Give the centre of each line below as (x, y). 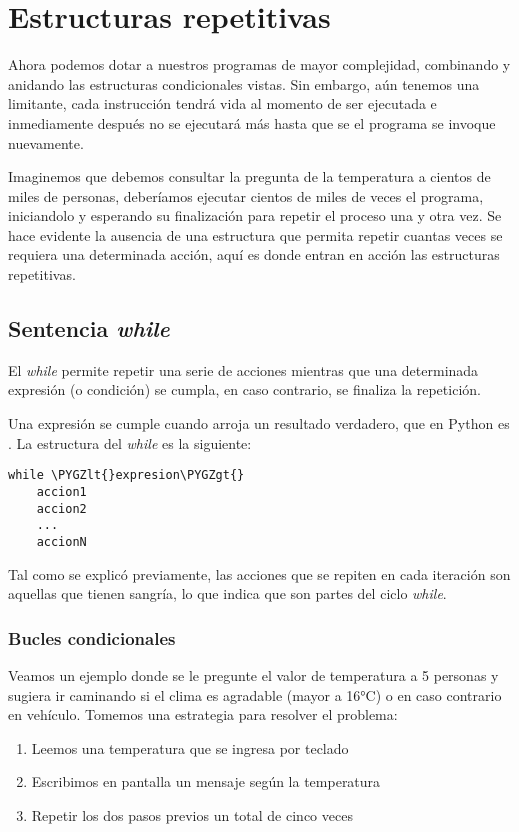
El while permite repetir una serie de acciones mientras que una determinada (243, 369)
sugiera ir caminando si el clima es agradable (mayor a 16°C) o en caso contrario (255, 694)
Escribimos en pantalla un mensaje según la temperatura (206, 781)
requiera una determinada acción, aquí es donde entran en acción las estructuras (254, 254)
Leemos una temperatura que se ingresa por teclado (190, 747)
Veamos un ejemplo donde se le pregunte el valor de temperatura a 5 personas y (253, 674)
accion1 (61, 491)
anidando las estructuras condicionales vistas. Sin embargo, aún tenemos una (244, 83)
